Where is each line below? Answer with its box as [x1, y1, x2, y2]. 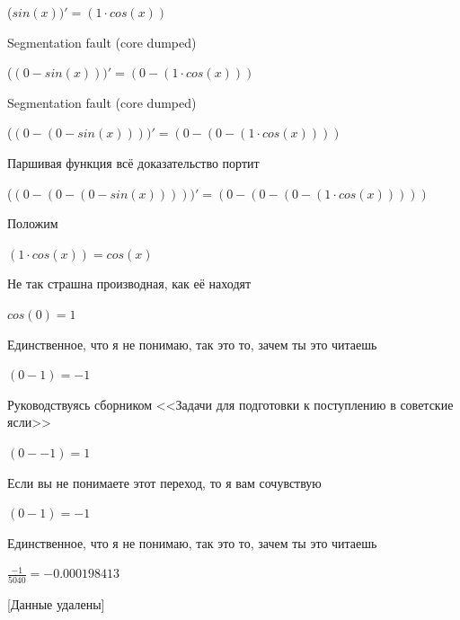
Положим [7, 214, 58, 233]
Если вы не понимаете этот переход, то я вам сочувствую [7, 473, 322, 492]
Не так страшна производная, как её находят [7, 274, 252, 293]
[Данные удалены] [7, 594, 105, 613]
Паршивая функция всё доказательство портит [7, 153, 260, 172]
